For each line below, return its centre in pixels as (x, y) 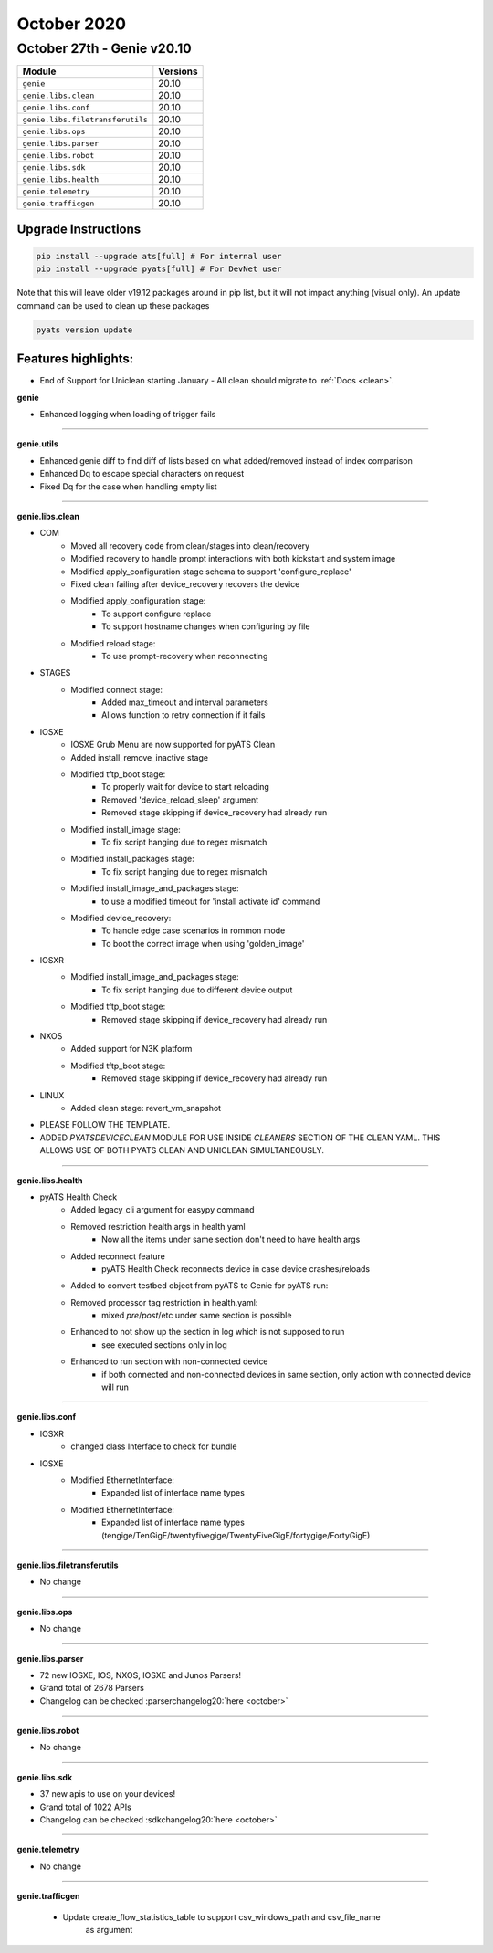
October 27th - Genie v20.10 (104, 48)
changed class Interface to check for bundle (154, 1446)
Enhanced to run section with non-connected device (169, 1361)
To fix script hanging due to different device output (197, 990)
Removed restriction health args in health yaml (158, 1226)
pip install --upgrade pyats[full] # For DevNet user (159, 269)
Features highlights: (75, 359)
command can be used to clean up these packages (113, 305)
